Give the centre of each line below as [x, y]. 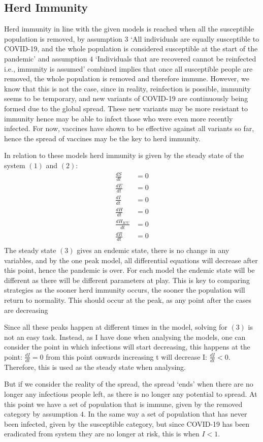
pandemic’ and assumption [46, 58]
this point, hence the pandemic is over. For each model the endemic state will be [129, 270]
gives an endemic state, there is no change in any [153, 250]
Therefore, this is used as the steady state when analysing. [95, 367]
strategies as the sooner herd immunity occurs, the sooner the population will [125, 290]
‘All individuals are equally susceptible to [195, 38]
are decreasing [26, 310]
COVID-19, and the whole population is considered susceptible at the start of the [131, 49]
